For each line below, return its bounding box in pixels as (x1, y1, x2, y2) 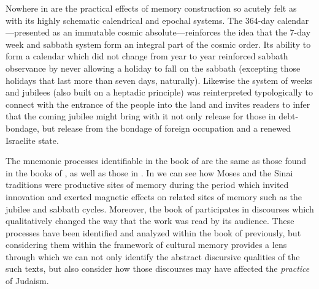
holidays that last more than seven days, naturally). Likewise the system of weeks (6, 73, 312, 86)
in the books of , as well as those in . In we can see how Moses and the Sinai (6, 166, 293, 179)
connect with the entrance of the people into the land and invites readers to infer (6, 97, 310, 110)
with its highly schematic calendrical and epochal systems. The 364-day (6, 13, 275, 26)
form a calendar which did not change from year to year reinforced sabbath (6, 50, 288, 62)
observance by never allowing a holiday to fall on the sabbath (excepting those (6, 61, 301, 74)
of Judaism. (6, 274, 49, 287)
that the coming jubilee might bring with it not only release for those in (6, 110, 276, 122)
